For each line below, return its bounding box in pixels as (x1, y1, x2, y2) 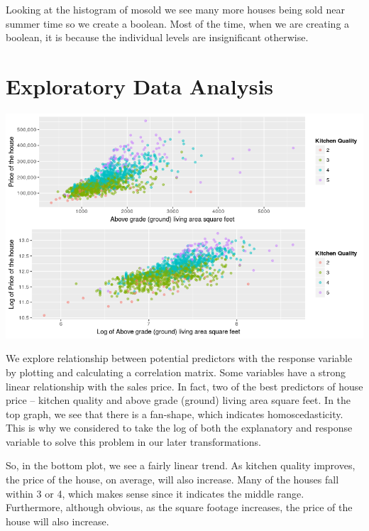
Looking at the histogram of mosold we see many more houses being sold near (6, 2, 345, 16)
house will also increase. (6, 513, 109, 528)
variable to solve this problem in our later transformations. (6, 434, 261, 449)
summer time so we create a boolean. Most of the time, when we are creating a (6, 16, 350, 31)
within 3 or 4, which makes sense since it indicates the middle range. (6, 486, 304, 500)
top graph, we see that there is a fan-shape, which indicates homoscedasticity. (6, 406, 343, 421)
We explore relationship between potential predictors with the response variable (6, 351, 353, 366)
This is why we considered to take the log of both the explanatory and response (6, 420, 353, 435)
